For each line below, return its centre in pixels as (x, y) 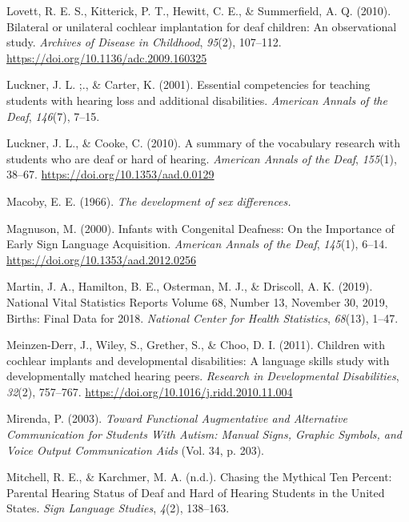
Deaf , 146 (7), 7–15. (53, 116)
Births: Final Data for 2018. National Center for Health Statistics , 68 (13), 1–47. (202, 317)
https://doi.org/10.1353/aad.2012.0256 (101, 259)
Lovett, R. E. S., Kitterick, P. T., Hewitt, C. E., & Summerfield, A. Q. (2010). (199, 10)
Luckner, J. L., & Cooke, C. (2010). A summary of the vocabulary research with (204, 143)
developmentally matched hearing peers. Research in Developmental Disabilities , (203, 376)
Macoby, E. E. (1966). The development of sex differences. (149, 201)
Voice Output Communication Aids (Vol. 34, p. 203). (135, 450)
